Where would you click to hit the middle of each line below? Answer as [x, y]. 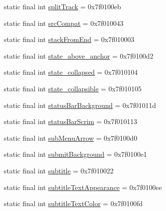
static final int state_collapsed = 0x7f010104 [71, 72]
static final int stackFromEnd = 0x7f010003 [69, 39]
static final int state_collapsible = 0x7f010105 [73, 88]
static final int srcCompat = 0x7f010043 [64, 23]
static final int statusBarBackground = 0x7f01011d [80, 105]
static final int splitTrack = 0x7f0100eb [62, 6]
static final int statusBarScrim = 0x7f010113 [71, 121]
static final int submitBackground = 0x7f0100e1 [75, 154]
